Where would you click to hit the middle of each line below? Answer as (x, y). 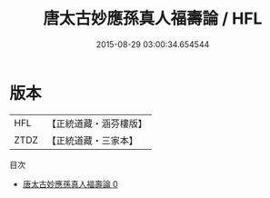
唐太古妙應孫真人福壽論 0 (70, 183)
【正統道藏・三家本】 (93, 140)
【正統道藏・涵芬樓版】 (97, 124)
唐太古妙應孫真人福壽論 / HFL (153, 19)
